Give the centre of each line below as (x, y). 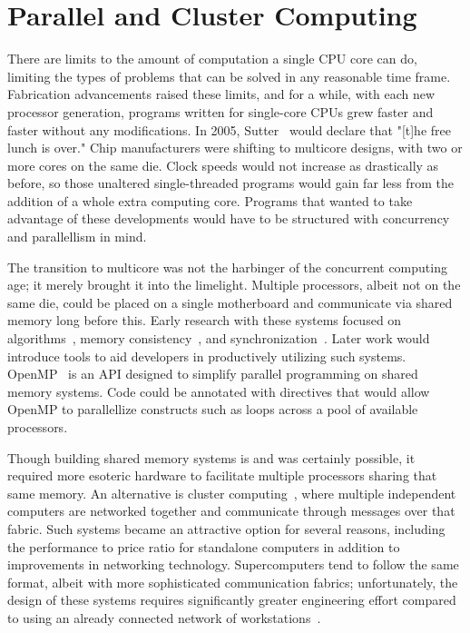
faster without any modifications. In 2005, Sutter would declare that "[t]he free (229, 129)
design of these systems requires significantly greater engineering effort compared (232, 600)
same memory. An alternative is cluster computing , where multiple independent (232, 493)
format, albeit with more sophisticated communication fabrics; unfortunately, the (233, 582)
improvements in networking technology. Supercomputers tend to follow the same (233, 564)
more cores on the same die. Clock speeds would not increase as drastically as (223, 165)
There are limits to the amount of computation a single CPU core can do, (212, 59)
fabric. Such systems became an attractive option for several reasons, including (226, 528)
